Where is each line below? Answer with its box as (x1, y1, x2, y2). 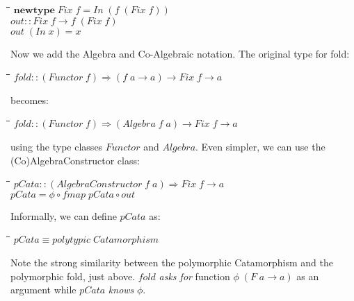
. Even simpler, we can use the (195, 139, 325, 153)
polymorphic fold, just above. (10, 268, 136, 283)
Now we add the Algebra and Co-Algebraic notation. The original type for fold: (10, 46, 350, 60)
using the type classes (10, 139, 103, 153)
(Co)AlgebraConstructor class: (10, 153, 140, 167)
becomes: (10, 92, 49, 107)
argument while (10, 282, 77, 297)
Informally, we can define (10, 208, 117, 223)
